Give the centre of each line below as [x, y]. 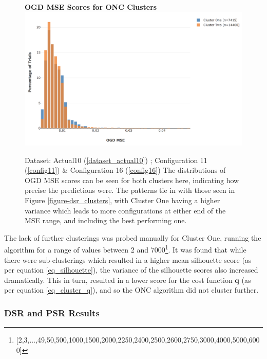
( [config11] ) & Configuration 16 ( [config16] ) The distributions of [125, 170]
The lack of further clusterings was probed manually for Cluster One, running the [133, 237]
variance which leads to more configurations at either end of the [125, 210]
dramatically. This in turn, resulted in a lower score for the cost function [118, 280]
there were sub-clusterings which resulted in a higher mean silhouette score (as [128, 259]
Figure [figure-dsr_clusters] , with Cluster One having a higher [122, 200]
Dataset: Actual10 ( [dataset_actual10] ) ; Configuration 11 [116, 160]
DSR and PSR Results [52, 312]
